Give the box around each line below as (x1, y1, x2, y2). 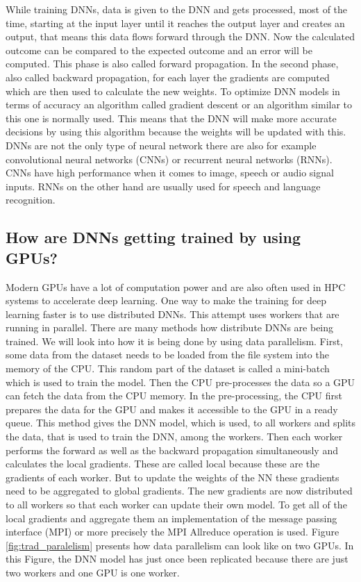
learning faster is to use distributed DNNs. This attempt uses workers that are (6, 306, 339, 321)
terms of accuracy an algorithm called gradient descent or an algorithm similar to (6, 97, 353, 112)
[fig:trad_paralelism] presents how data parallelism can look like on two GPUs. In (6, 538, 354, 552)
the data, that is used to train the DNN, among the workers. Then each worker (6, 429, 343, 444)
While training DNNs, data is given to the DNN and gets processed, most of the (6, 2, 348, 16)
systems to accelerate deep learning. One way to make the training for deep (6, 293, 326, 308)
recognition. (6, 192, 56, 207)
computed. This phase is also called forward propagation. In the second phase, (6, 56, 339, 71)
